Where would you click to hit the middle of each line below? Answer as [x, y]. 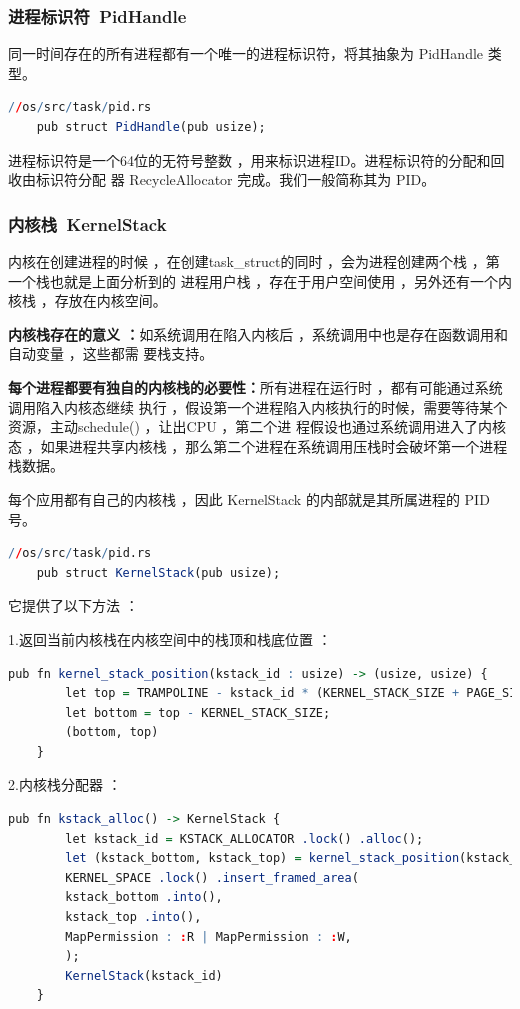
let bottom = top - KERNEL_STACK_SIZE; [198, 712]
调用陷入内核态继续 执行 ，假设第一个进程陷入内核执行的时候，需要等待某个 [258, 406]
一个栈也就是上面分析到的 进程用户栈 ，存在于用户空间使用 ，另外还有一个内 [260, 280]
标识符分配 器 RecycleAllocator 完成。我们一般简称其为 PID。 [235, 179]
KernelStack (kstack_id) [144, 975]
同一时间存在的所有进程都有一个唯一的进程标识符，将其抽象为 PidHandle [246, 53]
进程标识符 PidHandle [97, 15]
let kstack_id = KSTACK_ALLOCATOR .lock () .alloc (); [244, 838]
